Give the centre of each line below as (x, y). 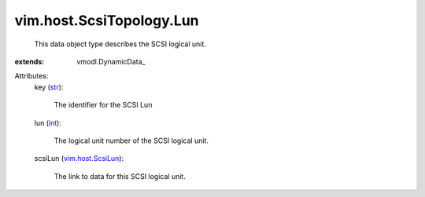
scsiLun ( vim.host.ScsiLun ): (79, 159)
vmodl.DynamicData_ (111, 61)
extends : (30, 61)
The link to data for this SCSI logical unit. (120, 176)
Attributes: (31, 76)
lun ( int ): (48, 122)
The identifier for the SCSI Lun (103, 105)
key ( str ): (49, 87)
